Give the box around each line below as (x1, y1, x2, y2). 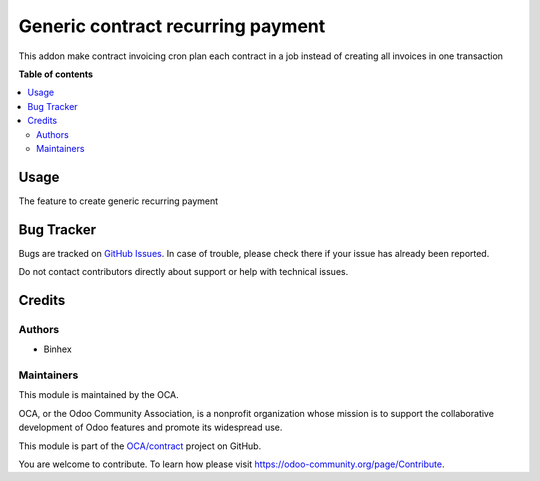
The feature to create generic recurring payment (18, 195, 219, 207)
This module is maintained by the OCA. (18, 389, 179, 401)
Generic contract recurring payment (18, 15, 326, 37)
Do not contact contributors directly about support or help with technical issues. (18, 266, 349, 278)
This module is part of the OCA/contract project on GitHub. (18, 440, 262, 452)
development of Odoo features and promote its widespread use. (18, 421, 283, 434)
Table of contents (18, 68, 94, 80)
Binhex (43, 343, 72, 355)
